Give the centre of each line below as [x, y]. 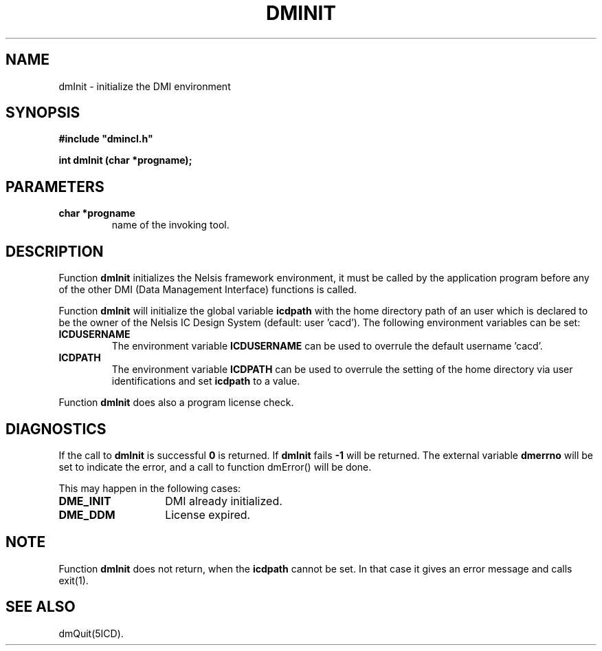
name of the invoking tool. [170, 225]
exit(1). [74, 580]
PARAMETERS [55, 186]
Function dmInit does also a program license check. [176, 403]
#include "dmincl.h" [106, 139]
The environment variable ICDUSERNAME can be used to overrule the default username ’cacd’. [327, 346]
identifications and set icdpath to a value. [206, 381]
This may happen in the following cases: [150, 488]
